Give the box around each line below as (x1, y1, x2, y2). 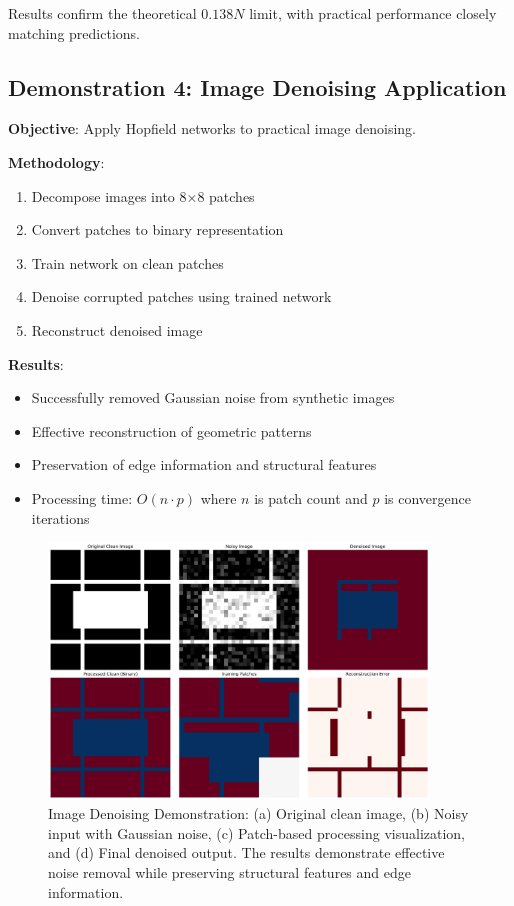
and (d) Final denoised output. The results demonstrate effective (48, 842, 445, 863)
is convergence (384, 487, 472, 508)
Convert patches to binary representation (31, 219, 284, 240)
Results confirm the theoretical (8, 3, 197, 23)
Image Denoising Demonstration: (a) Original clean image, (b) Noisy (48, 803, 469, 824)
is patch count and (254, 487, 368, 508)
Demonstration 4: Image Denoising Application (8, 71, 507, 102)
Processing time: (31, 487, 133, 508)
